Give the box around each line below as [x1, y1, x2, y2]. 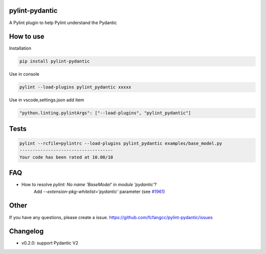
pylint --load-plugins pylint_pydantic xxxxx [19, 84, 132, 90]
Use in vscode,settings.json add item [9, 97, 84, 103]
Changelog [9, 227, 44, 236]
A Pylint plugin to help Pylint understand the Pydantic [9, 20, 117, 26]
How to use [9, 32, 44, 41]
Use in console [9, 71, 39, 77]
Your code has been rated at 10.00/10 [19, 154, 113, 160]
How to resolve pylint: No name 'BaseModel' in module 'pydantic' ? [21, 182, 157, 188]
